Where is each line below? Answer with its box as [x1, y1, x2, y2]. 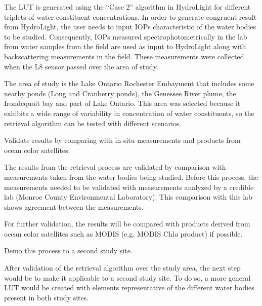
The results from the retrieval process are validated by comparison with [4, 162, 226, 172]
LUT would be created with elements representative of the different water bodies [4, 282, 254, 293]
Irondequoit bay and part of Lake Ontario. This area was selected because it [4, 98, 241, 108]
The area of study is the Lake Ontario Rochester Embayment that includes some [4, 78, 254, 89]
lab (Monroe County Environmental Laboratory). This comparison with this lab [4, 192, 252, 202]
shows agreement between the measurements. [4, 201, 144, 212]
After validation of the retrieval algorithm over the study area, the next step [4, 262, 241, 273]
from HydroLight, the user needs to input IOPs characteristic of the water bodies [4, 21, 256, 32]
